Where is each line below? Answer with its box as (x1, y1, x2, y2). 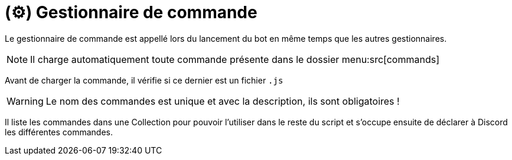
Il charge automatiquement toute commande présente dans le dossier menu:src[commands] (30, 53, 439, 65)
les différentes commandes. (5, 126, 113, 137)
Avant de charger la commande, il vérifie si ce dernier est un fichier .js (5, 75, 283, 85)
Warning (6, 95, 44, 107)
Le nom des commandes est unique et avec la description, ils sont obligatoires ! (45, 95, 400, 107)
